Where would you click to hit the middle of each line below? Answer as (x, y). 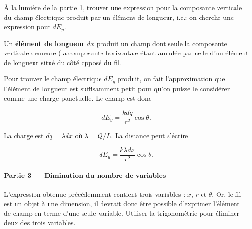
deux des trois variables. (40, 222)
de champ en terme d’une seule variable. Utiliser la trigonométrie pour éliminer (122, 213)
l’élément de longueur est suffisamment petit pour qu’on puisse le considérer (117, 88)
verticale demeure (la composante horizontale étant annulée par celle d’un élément (126, 53)
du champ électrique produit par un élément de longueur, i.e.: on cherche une (119, 17)
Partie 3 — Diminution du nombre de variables (85, 175)
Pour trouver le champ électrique (53, 79)
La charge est (24, 135)
